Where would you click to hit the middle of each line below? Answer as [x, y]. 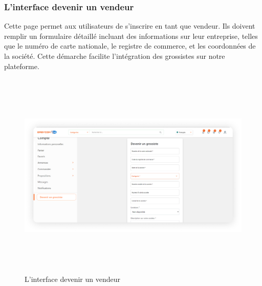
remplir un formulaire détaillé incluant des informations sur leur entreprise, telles [131, 36]
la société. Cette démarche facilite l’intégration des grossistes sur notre [115, 56]
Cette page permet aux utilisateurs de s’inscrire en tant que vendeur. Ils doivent [130, 26]
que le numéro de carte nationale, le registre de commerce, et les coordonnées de [130, 46]
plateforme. [22, 66]
